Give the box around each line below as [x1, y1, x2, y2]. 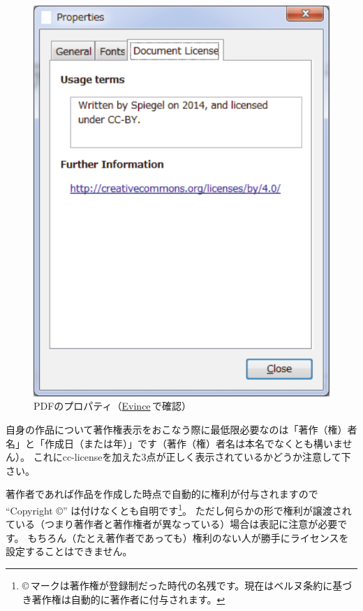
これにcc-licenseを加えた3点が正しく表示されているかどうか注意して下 [33, 450, 351, 464]
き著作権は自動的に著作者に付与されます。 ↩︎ [22, 591, 225, 606]
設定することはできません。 [6, 544, 133, 559]
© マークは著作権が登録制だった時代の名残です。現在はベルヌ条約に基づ [22, 577, 353, 592]
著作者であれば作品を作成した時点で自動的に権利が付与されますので [6, 487, 318, 501]
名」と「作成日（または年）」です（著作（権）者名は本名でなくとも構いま [6, 436, 343, 450]
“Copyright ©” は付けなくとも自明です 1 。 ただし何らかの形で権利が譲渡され [6, 501, 352, 517]
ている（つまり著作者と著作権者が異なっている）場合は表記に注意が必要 [6, 517, 338, 531]
